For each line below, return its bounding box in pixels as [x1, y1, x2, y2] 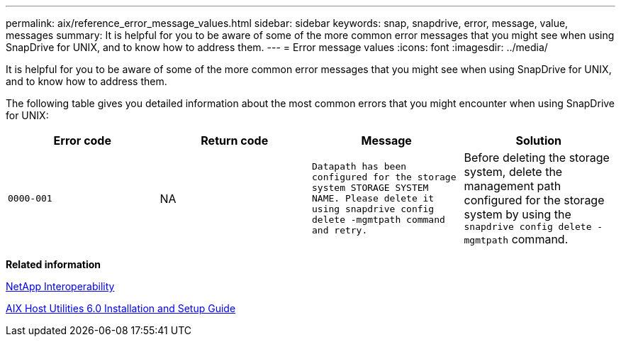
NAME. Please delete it [312, 193, 435, 204]
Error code [53, 133, 111, 148]
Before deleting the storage [464, 150, 610, 165]
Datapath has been [312, 161, 407, 172]
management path [464, 179, 561, 193]
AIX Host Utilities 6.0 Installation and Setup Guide [6, 302, 236, 314]
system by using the [464, 207, 571, 221]
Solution [515, 133, 562, 148]
